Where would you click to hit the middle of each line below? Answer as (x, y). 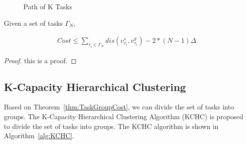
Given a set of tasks (33, 23)
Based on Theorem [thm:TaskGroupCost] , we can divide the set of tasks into (119, 107)
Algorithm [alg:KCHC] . (39, 135)
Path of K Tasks (48, 6)
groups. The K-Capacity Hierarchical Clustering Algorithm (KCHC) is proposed (124, 117)
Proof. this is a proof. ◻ (40, 60)
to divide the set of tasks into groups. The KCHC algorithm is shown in (111, 126)
